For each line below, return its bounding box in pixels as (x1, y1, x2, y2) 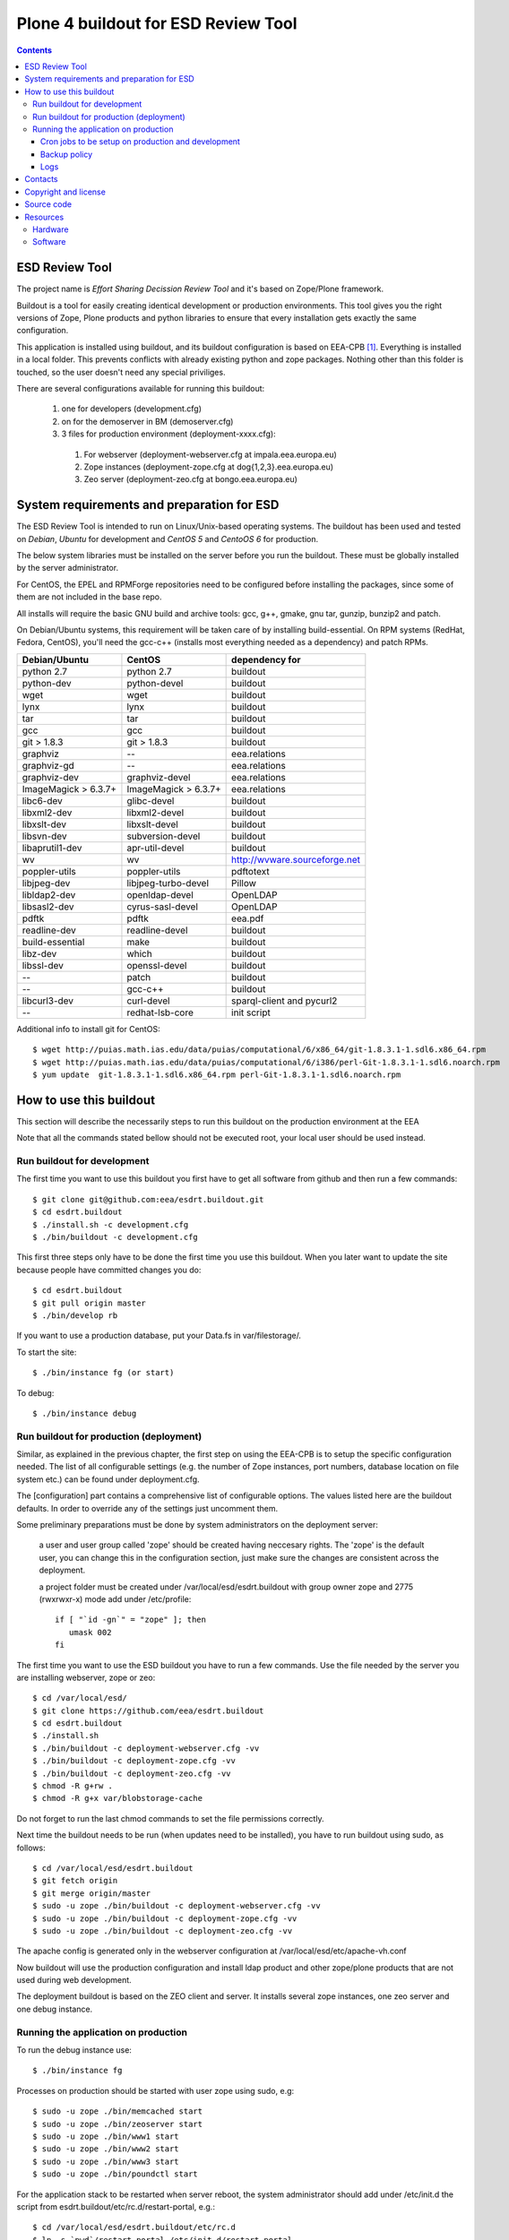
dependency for (231, 653, 301, 666)
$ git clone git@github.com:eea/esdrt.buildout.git (32, 1194, 264, 1204)
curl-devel (126, 995, 170, 1007)
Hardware (32, 224, 69, 235)
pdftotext (231, 865, 271, 877)
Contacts (24, 174, 58, 185)
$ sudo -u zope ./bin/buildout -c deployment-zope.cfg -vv (32, 1913, 298, 1924)
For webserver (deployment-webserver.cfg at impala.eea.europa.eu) (83, 449, 338, 460)
